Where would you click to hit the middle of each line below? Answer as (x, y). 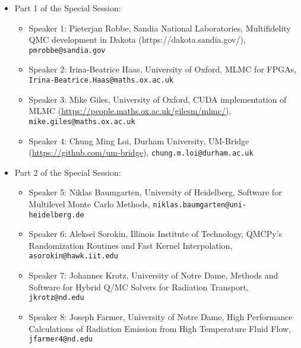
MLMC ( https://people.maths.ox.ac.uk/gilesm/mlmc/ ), (130, 111)
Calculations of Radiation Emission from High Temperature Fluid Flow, (160, 328)
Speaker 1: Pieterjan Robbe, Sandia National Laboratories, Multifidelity (160, 28)
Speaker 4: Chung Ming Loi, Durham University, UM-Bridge (139, 140)
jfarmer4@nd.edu (61, 339)
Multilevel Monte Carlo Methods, (89, 203)
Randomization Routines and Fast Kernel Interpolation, (131, 245)
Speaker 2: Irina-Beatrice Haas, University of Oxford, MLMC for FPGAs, (163, 69)
